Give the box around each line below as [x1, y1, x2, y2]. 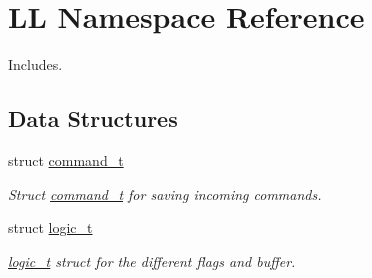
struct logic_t [8, 217, 93, 238]
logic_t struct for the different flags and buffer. [8, 250, 296, 271]
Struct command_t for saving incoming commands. [8, 183, 322, 204]
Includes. [8, 54, 63, 75]
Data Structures [8, 103, 178, 134]
